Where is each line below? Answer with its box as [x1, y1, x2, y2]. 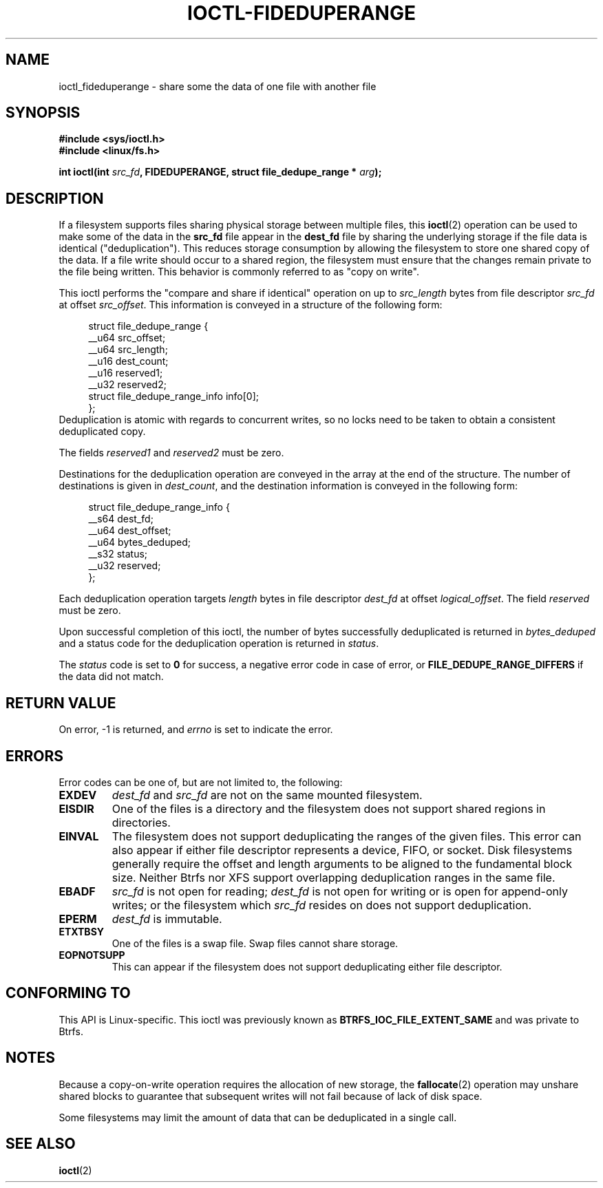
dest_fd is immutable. [112, 911, 222, 926]
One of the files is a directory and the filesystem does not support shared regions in [112, 801, 546, 816]
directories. [112, 815, 171, 829]
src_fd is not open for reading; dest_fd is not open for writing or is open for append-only [112, 884, 568, 898]
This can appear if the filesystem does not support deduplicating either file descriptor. [112, 960, 502, 973]
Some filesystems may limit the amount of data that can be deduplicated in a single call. [59, 1111, 457, 1123]
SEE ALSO [6, 1135, 76, 1153]
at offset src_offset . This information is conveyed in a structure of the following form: [59, 299, 443, 311]
